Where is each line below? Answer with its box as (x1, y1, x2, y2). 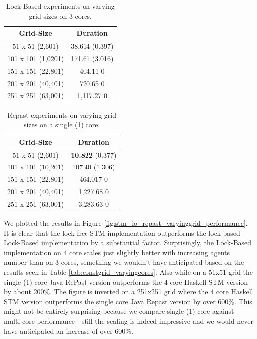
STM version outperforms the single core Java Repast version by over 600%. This (4, 296, 252, 306)
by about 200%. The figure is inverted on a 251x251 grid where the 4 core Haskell (4, 286, 253, 297)
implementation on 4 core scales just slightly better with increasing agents (4, 247, 230, 257)
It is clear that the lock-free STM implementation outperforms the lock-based (4, 227, 240, 238)
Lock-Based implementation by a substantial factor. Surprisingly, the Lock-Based (4, 237, 252, 248)
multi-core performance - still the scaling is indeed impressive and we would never (4, 315, 254, 326)
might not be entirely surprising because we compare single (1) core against (4, 306, 234, 316)
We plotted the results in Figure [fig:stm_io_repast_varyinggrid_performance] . (4, 218, 248, 228)
